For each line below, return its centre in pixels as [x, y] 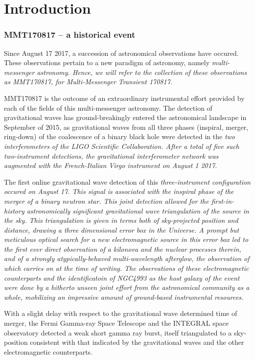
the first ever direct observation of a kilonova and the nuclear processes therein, [123, 249]
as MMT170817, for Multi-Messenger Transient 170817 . [88, 82]
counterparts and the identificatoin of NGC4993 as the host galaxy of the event [122, 277]
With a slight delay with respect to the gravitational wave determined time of [121, 313]
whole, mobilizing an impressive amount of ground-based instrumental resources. [124, 297]
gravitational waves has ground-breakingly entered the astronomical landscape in [125, 117]
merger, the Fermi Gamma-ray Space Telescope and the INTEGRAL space [116, 323]
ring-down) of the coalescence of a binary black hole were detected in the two [119, 136]
